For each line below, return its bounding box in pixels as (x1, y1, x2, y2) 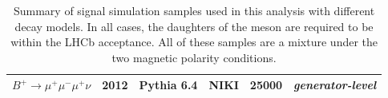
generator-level (293, 76, 377, 93)
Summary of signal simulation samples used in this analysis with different (13, 2, 375, 18)
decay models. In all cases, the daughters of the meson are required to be (14, 18, 374, 34)
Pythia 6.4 (139, 76, 198, 93)
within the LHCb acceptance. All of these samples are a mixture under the (10, 33, 378, 50)
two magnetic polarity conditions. (111, 49, 277, 65)
